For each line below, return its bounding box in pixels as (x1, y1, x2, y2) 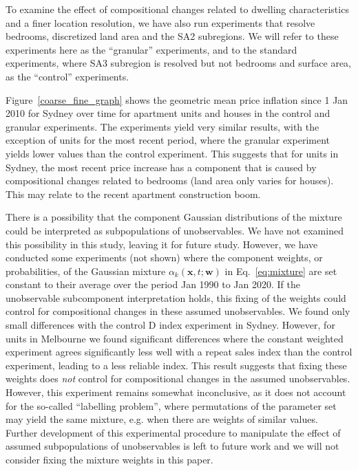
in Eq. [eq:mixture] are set (224, 263, 337, 278)
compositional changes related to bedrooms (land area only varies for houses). (6, 173, 334, 188)
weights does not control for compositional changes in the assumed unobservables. (6, 371, 350, 386)
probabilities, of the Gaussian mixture (6, 263, 166, 278)
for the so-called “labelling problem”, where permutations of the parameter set (6, 398, 337, 413)
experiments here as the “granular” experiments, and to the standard (6, 42, 297, 56)
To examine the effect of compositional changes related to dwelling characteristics (6, 2, 349, 16)
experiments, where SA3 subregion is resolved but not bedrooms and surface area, (6, 56, 352, 70)
